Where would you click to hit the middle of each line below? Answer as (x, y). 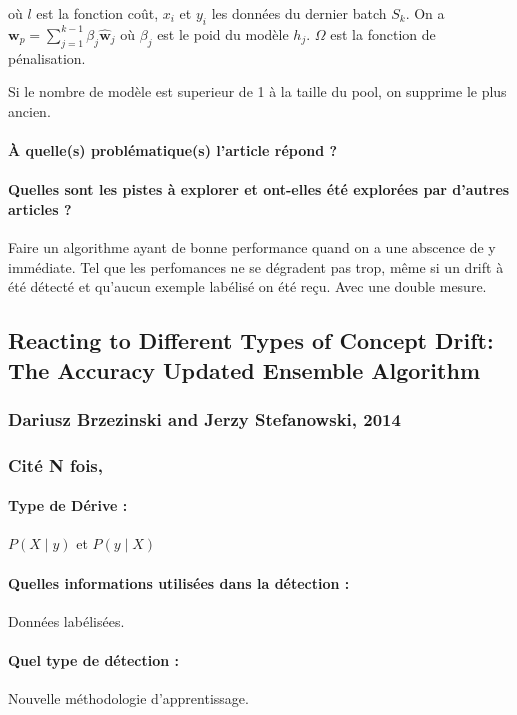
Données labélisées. (66, 620)
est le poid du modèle (223, 33)
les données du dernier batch (299, 13)
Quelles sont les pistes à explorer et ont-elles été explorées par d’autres (259, 189)
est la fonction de (383, 33)
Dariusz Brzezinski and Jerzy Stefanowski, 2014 (204, 418)
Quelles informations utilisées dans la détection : (179, 582)
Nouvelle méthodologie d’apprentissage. (128, 698)
